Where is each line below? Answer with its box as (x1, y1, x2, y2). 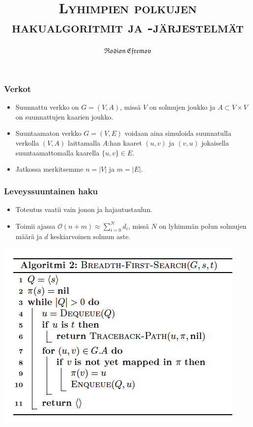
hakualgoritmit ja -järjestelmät (11, 17, 244, 37)
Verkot (4, 82, 31, 94)
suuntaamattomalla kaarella (15, 147, 100, 157)
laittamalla (67, 137, 101, 148)
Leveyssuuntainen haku (4, 184, 98, 197)
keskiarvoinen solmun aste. (50, 231, 131, 242)
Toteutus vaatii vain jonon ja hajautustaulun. (15, 204, 153, 214)
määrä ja (15, 231, 42, 242)
